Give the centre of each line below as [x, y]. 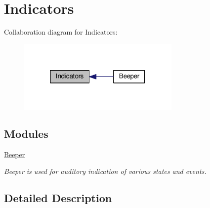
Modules [26, 134]
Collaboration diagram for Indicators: [61, 32]
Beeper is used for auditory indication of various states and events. [105, 171]
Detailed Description [58, 197]
